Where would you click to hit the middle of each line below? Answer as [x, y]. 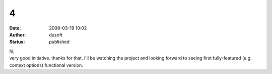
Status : [17, 42]
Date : [15, 28]
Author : [18, 34]
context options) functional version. [46, 65]
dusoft [56, 34]
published [59, 42]
